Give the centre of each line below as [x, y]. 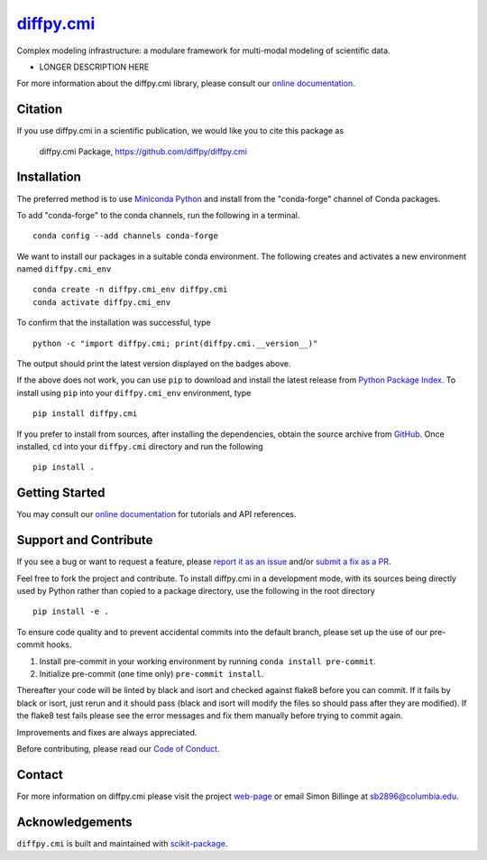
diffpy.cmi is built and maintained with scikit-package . [122, 843]
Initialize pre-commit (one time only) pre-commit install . [152, 673]
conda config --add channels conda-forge [125, 236]
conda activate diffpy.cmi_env [102, 302]
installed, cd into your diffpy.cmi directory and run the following [140, 446]
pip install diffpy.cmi [85, 414]
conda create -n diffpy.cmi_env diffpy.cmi [130, 290]
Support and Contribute [85, 540]
